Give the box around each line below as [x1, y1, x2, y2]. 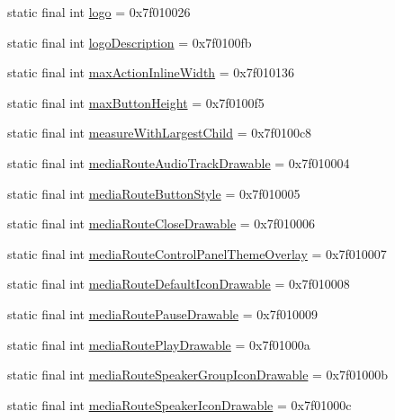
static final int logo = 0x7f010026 [7, 3, 191, 21]
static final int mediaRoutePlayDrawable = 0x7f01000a [7, 335, 310, 353]
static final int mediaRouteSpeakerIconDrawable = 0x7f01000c [7, 395, 352, 414]
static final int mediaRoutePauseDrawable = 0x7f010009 [7, 304, 318, 323]
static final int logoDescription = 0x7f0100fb [7, 32, 252, 51]
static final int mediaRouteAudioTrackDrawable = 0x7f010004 [7, 153, 350, 172]
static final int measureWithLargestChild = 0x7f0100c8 [7, 123, 312, 142]
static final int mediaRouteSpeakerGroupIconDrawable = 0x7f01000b [7, 365, 389, 384]
